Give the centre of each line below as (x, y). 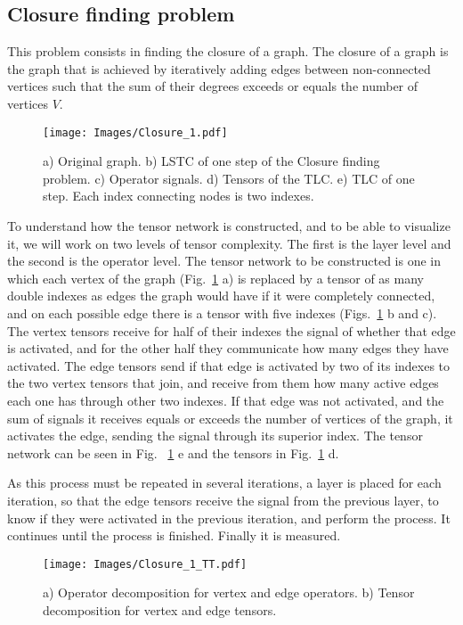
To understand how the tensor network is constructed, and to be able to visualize (229, 226)
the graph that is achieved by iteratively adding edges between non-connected (219, 68)
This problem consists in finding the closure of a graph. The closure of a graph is (228, 51)
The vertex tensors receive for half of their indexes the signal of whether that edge (231, 330)
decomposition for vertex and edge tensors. (160, 609)
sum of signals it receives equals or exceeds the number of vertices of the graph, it (230, 418)
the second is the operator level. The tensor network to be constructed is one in (224, 261)
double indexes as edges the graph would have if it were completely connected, (221, 296)
